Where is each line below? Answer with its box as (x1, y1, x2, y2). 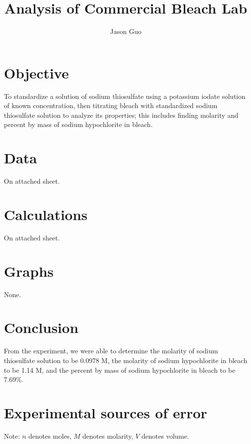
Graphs (4, 261, 54, 281)
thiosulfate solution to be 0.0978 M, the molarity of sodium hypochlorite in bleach (4, 355, 248, 365)
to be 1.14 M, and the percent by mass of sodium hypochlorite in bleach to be (4, 365, 236, 375)
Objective (4, 63, 69, 82)
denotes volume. (141, 430, 189, 441)
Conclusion (4, 317, 79, 337)
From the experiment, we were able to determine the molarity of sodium (4, 346, 218, 356)
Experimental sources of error (4, 402, 207, 422)
